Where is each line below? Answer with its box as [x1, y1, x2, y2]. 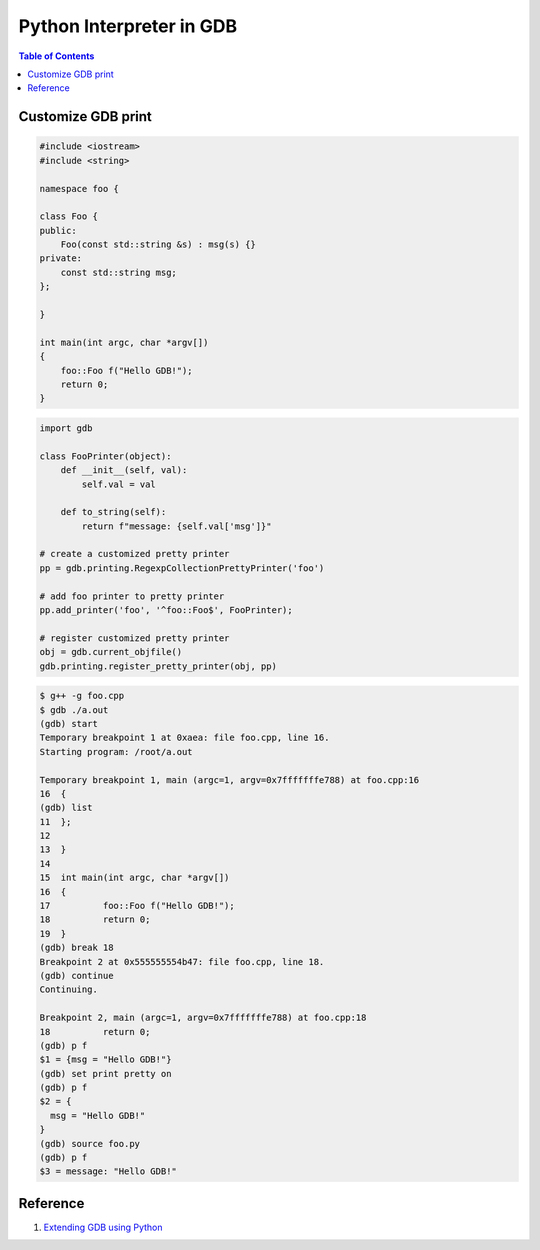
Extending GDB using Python [43, 1221, 164, 1233]
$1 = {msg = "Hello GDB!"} [39, 1054, 172, 1065]
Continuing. [39, 984, 99, 995]
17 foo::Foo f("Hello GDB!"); [39, 900, 235, 912]
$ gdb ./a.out [39, 704, 109, 715]
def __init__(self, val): [60, 465, 188, 476]
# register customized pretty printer [39, 632, 230, 644]
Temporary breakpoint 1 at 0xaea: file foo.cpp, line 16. [39, 732, 330, 744]
